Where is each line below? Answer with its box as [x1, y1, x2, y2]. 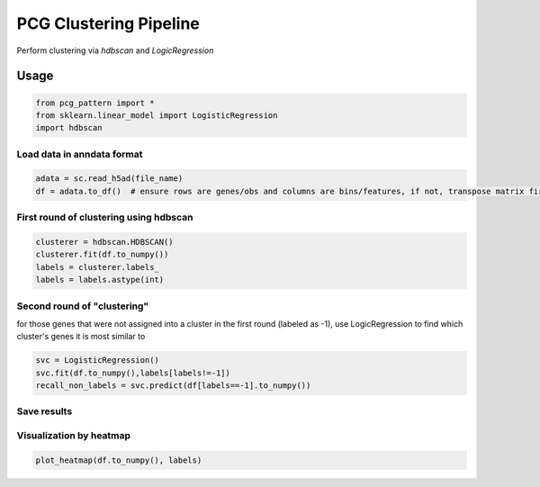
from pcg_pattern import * [35, 97, 155, 108]
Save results [16, 405, 73, 418]
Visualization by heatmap [16, 428, 130, 441]
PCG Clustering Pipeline [16, 14, 200, 33]
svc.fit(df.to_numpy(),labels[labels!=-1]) [35, 367, 231, 378]
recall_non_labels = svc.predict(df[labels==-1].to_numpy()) [35, 381, 311, 391]
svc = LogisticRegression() [35, 356, 159, 365]
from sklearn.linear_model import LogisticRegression [35, 110, 278, 121]
